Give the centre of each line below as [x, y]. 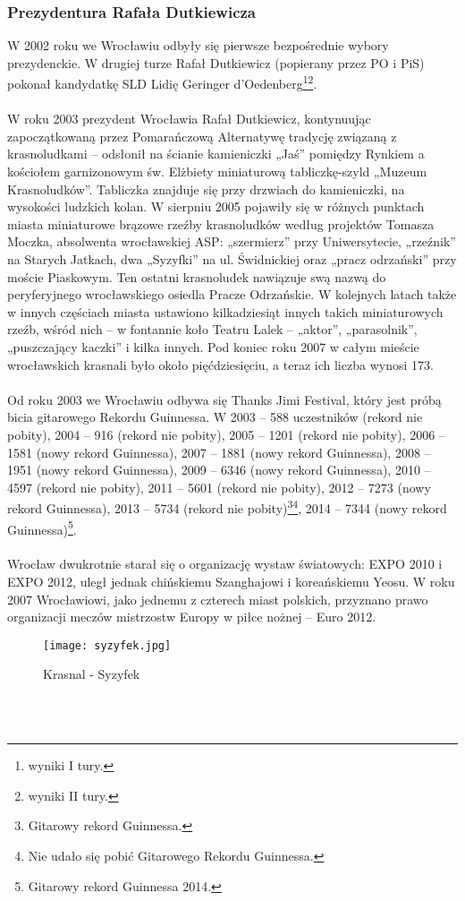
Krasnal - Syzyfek [92, 674]
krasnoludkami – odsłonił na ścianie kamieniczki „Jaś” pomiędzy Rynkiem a [216, 154]
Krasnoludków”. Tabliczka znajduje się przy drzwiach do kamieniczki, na [206, 189]
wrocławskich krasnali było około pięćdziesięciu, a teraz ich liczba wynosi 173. [220, 364]
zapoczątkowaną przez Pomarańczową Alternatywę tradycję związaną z [202, 136]
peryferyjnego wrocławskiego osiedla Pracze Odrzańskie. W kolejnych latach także [232, 294]
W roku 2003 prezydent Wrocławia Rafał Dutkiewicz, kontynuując [189, 119]
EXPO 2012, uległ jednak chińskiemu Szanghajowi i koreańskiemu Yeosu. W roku [231, 581]
